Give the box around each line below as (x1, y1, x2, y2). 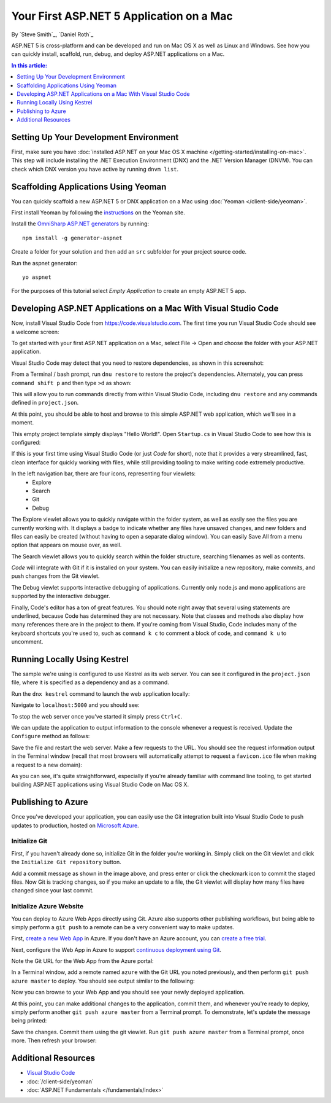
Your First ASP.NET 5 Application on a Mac (11, 9, 233, 23)
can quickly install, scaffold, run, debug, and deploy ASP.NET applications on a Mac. (11, 50, 225, 58)
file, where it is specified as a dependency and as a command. (11, 679, 170, 686)
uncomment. (11, 638, 44, 645)
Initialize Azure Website (11, 902, 84, 911)
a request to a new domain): (11, 761, 82, 768)
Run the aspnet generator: (11, 259, 78, 267)
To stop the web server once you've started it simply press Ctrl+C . (11, 712, 183, 720)
